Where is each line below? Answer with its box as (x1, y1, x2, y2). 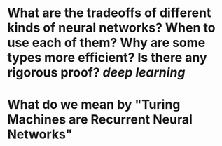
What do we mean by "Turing (7, 97, 181, 113)
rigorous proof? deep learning (7, 65, 186, 81)
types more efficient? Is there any (7, 50, 208, 66)
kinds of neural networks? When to (7, 20, 216, 36)
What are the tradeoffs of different (7, 5, 211, 21)
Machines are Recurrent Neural (7, 112, 193, 128)
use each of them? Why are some (7, 35, 206, 51)
